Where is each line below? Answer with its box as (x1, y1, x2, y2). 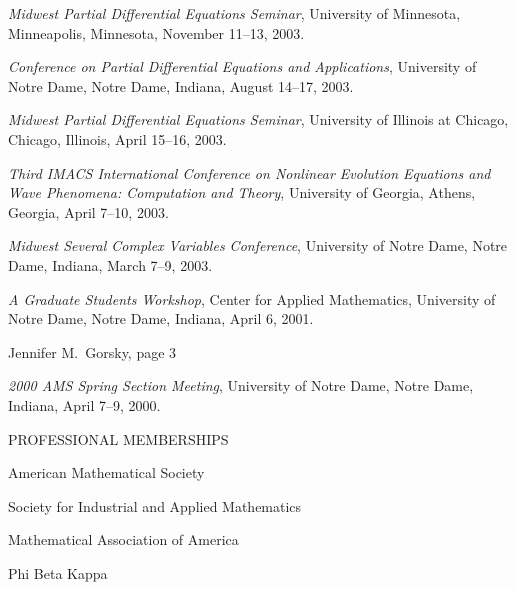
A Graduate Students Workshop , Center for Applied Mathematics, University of (8, 288, 496, 309)
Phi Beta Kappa (8, 562, 108, 583)
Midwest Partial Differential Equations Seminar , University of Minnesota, (8, 3, 461, 23)
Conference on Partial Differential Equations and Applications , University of (8, 56, 477, 77)
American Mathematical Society (8, 462, 205, 483)
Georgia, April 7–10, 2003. (8, 201, 169, 222)
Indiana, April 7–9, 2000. (8, 394, 161, 415)
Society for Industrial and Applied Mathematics (8, 495, 302, 516)
